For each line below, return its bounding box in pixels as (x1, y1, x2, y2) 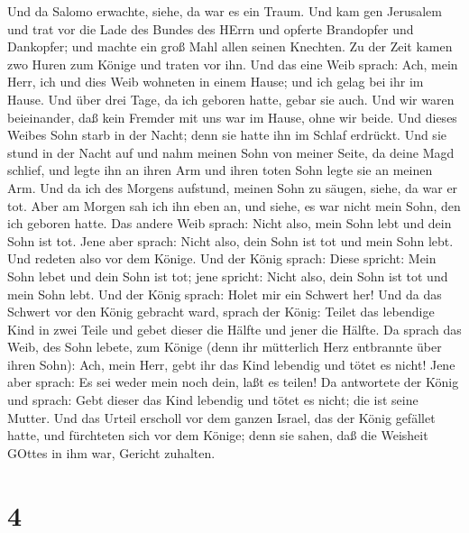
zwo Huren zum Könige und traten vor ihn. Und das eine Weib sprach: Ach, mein (7, 54, 458, 73)
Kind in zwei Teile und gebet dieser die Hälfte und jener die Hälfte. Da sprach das (7, 319, 462, 338)
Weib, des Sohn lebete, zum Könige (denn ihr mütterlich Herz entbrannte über (7, 337, 442, 356)
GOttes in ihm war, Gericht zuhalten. (7, 443, 216, 462)
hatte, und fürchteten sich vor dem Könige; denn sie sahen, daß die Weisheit (7, 426, 428, 445)
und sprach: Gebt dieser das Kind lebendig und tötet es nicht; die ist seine (7, 391, 418, 409)
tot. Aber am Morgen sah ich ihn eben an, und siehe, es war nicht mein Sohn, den (7, 196, 461, 215)
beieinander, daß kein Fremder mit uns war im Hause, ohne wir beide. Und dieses (7, 107, 457, 126)
